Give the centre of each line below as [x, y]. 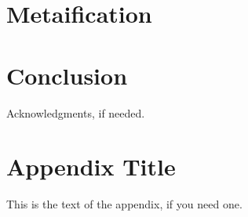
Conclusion [67, 75]
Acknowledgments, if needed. [76, 112]
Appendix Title [91, 166]
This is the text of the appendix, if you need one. [124, 204]
